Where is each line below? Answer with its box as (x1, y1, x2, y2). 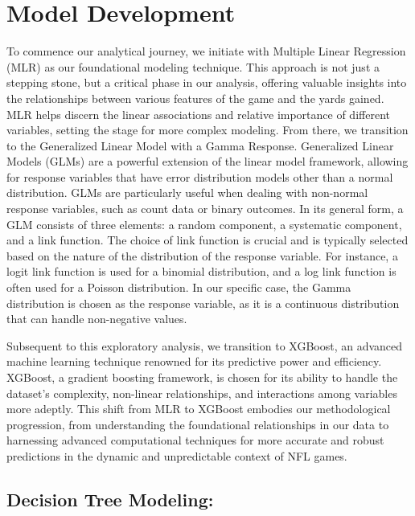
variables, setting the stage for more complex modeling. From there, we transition (6, 121, 409, 138)
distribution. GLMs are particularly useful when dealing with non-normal (6, 184, 368, 201)
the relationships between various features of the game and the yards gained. (6, 89, 384, 106)
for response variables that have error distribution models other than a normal (6, 168, 393, 185)
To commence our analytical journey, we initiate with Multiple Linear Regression (6, 43, 406, 59)
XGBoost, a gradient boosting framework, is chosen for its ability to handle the (6, 369, 398, 385)
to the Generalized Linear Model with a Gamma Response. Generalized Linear (6, 137, 394, 154)
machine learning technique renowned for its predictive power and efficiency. (6, 353, 382, 370)
